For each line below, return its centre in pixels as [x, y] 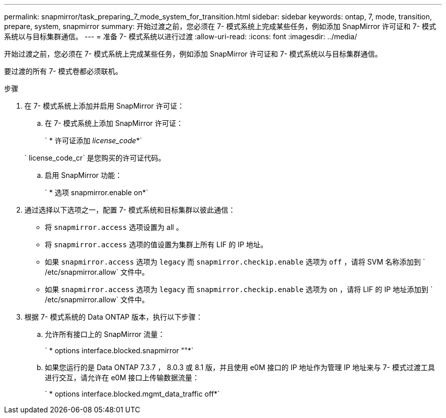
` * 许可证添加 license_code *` [93, 140]
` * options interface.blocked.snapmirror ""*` [119, 350]
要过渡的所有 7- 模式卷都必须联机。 [63, 71]
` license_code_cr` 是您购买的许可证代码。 [95, 158]
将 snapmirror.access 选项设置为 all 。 [114, 227]
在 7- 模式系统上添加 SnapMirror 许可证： [114, 123]
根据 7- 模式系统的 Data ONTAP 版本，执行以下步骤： [114, 317]
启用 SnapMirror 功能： [83, 175]
